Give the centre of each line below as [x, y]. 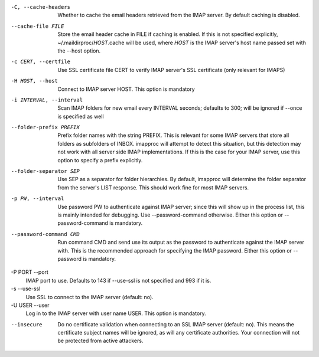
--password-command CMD [45, 234]
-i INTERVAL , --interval [47, 100]
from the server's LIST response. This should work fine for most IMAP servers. [153, 187]
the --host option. [79, 51]
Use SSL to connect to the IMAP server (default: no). [89, 297]
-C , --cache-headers [41, 7]
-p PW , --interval [38, 199]
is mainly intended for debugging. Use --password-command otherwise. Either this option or [170, 215]
